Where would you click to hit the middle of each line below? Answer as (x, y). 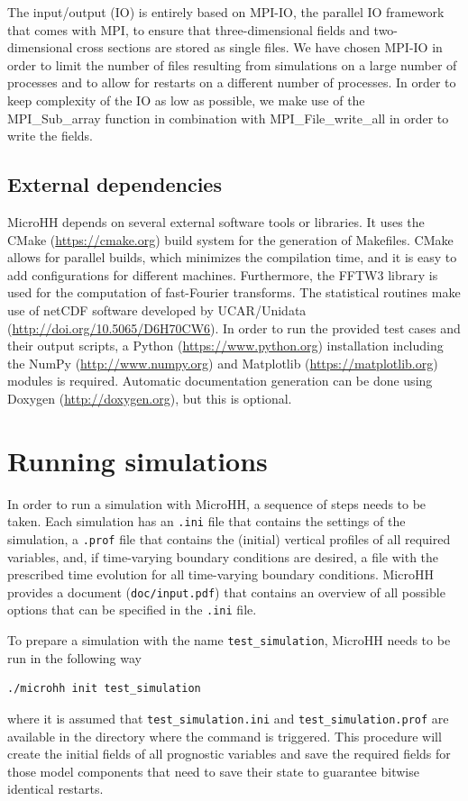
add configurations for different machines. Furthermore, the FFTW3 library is (223, 274)
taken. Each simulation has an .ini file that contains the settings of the (206, 521)
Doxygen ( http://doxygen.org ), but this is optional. (150, 398)
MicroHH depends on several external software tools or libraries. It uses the (216, 221)
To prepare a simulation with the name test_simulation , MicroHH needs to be (229, 640)
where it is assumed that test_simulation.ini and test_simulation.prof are (228, 718)
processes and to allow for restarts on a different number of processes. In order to (232, 82)
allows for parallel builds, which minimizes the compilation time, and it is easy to (232, 257)
